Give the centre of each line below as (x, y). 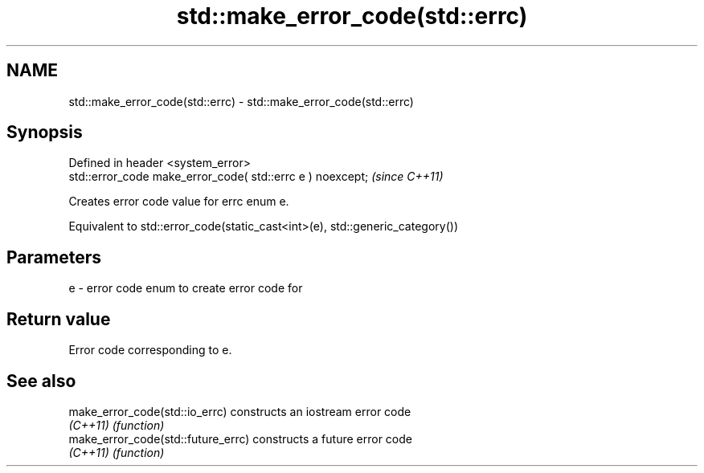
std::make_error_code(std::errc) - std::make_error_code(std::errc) (241, 101)
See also (41, 381)
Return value (59, 319)
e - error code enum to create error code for (186, 288)
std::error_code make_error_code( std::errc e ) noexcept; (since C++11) (256, 177)
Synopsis (45, 133)
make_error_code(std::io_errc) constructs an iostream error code (240, 411)
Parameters (54, 257)
